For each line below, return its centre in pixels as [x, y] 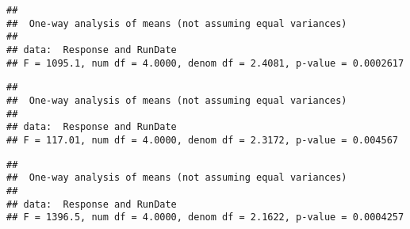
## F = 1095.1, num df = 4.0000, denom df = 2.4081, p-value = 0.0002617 [205, 63]
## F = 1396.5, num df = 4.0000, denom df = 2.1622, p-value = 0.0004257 [205, 218]
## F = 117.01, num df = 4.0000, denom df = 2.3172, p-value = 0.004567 [202, 140]
